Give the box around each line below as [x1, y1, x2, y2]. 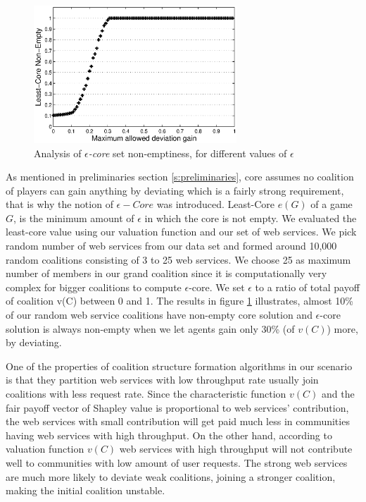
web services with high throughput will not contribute [119, 441, 353, 456]
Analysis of [34, 145, 82, 160]
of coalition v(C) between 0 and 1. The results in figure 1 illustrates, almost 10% [6, 293, 353, 308]
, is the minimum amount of [13, 210, 134, 225]
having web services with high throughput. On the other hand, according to [6, 427, 332, 442]
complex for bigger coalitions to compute [6, 279, 182, 294]
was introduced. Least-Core [156, 197, 274, 212]
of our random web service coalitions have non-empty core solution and [6, 307, 313, 322]
